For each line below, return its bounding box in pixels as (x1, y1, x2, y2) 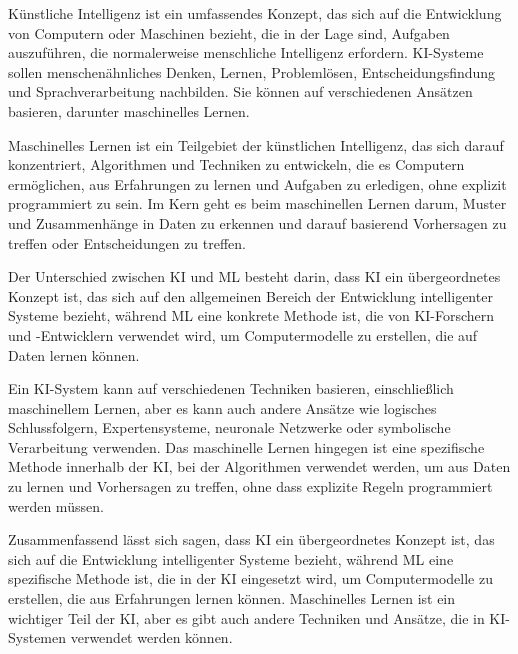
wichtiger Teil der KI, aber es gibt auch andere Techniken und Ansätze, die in (8, 607, 485, 628)
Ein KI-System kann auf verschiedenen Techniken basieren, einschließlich (8, 378, 454, 399)
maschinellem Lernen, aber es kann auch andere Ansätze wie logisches (8, 397, 437, 418)
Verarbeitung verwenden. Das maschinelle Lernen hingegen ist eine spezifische (8, 436, 485, 457)
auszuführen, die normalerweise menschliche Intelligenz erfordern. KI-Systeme (8, 42, 484, 63)
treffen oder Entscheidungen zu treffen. (8, 232, 246, 253)
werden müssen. (8, 495, 104, 516)
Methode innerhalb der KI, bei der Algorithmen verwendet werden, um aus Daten (8, 456, 511, 477)
